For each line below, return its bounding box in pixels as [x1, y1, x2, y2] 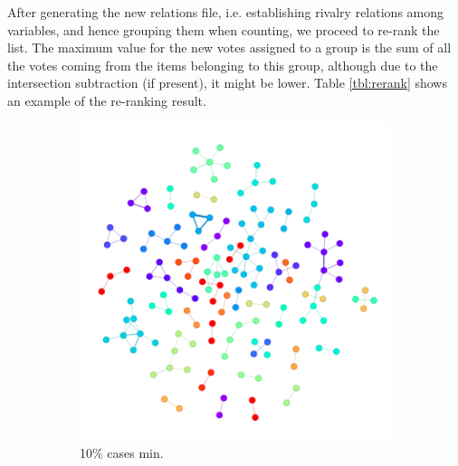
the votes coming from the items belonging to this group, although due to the [7, 55, 438, 74]
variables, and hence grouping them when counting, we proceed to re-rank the [7, 20, 440, 39]
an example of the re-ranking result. [7, 90, 206, 109]
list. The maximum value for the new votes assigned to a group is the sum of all [7, 38, 452, 57]
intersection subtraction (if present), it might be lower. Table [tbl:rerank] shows [7, 73, 447, 92]
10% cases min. [80, 442, 164, 461]
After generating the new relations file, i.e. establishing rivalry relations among [7, 3, 444, 21]
